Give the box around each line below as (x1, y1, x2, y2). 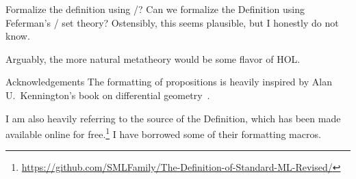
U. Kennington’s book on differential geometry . (5, 87, 210, 102)
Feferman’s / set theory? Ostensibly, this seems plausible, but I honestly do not (5, 15, 339, 29)
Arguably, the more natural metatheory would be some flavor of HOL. (5, 51, 301, 66)
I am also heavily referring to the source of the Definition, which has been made (5, 111, 341, 125)
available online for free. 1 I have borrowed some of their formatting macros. (5, 125, 321, 141)
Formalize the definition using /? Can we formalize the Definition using (5, 2, 305, 16)
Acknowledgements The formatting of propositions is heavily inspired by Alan (5, 74, 332, 89)
